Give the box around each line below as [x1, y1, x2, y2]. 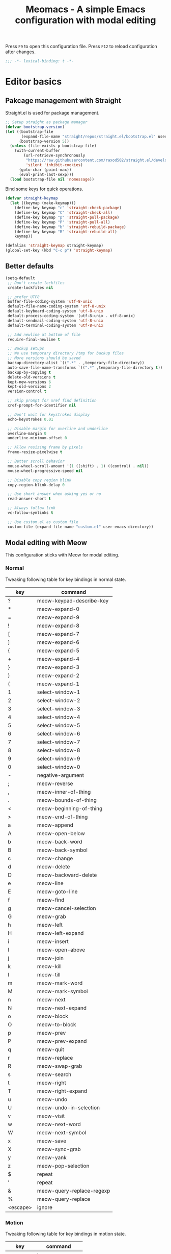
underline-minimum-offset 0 [7, 436, 67, 441]
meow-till [37, 971, 61, 978]
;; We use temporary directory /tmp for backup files [7, 351, 124, 356]
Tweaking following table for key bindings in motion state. [5, 1231, 126, 1237]
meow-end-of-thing [37, 813, 88, 820]
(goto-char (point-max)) [18, 167, 72, 172]
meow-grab [37, 913, 66, 920]
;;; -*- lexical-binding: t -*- [5, 59, 74, 64]
